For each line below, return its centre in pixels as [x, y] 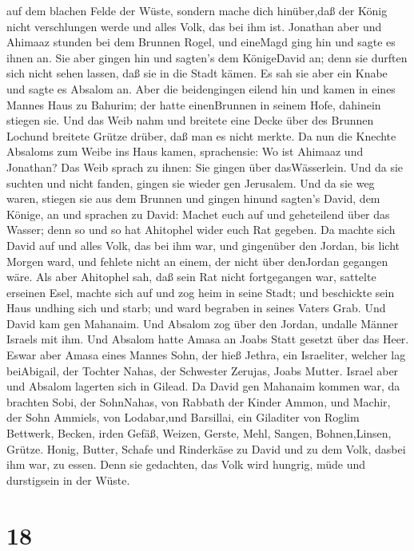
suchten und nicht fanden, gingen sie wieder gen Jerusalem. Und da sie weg [191, 182]
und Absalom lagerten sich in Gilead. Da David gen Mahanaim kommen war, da [203, 386]
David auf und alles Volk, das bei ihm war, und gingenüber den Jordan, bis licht [203, 245]
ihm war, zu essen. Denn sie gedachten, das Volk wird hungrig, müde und [186, 464]
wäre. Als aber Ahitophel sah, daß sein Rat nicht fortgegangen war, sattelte [191, 277]
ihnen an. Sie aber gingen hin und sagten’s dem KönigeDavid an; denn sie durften [207, 57]
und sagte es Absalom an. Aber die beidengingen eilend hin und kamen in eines [201, 88]
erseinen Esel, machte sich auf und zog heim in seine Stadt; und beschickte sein [201, 292]
